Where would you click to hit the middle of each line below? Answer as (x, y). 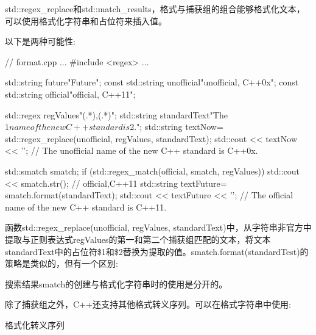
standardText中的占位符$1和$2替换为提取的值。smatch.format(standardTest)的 (157, 251)
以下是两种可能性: (40, 41)
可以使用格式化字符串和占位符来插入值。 (86, 20)
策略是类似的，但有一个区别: (61, 263)
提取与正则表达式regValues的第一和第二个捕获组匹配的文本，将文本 (138, 239)
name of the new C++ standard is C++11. (86, 207)
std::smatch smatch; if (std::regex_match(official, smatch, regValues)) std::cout (152, 171)
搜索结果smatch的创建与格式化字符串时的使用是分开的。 (116, 283)
